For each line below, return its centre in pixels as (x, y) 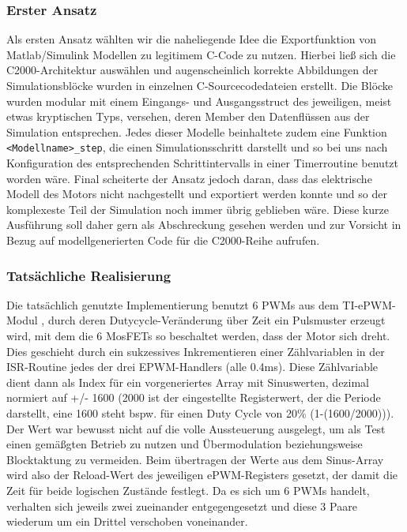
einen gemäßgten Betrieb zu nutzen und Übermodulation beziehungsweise (185, 444)
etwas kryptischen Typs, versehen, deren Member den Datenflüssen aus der (188, 116)
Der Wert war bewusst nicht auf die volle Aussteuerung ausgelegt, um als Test (196, 428)
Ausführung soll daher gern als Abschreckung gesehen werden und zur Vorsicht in (204, 225)
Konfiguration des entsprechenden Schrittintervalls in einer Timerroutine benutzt (202, 163)
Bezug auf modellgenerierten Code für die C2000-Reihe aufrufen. (163, 240)
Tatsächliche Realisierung (89, 275)
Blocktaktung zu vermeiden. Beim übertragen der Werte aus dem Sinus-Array (195, 459)
